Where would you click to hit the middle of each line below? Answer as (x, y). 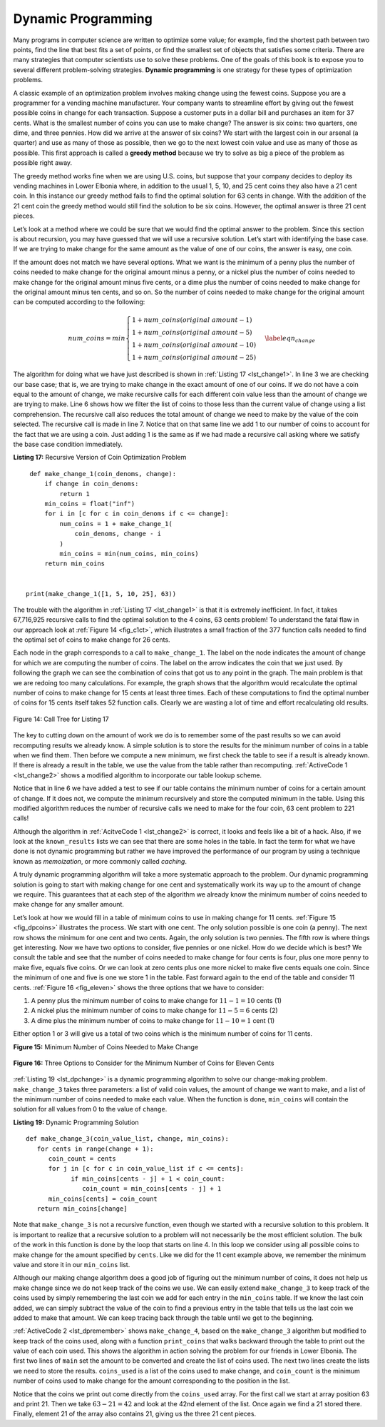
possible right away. (43, 163)
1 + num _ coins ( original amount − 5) (192, 332)
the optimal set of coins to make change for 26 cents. (92, 640)
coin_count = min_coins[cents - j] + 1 (152, 1189)
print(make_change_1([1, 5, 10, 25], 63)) (101, 594)
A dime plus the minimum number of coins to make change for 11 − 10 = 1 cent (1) (153, 1020)
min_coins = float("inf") (90, 504)
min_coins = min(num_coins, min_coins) (129, 554)
